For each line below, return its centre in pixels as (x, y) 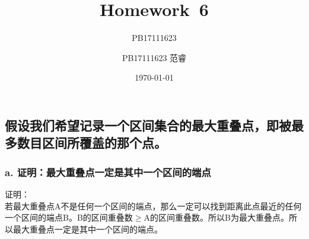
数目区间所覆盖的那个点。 (92, 143)
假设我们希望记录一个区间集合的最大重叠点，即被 (148, 125)
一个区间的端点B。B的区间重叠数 (69, 217)
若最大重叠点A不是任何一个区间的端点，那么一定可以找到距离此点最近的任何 (153, 205)
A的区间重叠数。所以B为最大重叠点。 (216, 217)
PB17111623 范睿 (154, 57)
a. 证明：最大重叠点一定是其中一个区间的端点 (108, 172)
